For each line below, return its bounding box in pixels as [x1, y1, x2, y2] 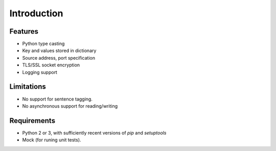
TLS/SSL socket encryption [22, 62, 80, 68]
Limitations [9, 82, 46, 91]
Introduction [9, 8, 63, 19]
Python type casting [22, 41, 65, 47]
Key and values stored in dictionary [22, 47, 97, 54]
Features [9, 27, 38, 36]
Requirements [9, 116, 56, 125]
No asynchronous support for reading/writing [22, 103, 118, 109]
